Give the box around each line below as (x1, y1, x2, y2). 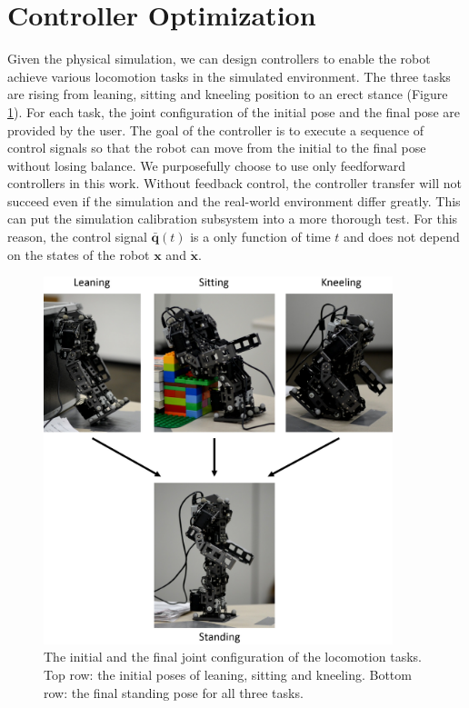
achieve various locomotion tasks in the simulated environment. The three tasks (7, 66, 451, 85)
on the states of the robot (7, 244, 150, 264)
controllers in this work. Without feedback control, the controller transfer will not (7, 174, 462, 193)
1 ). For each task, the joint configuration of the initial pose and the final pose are (7, 102, 460, 121)
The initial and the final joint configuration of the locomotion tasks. (44, 647, 422, 666)
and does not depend (344, 227, 460, 246)
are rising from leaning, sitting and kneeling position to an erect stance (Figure (7, 85, 448, 104)
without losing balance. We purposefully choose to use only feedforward (7, 155, 405, 175)
